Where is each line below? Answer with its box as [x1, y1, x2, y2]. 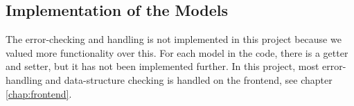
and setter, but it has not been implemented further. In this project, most [6, 59, 319, 73]
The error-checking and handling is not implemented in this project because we [6, 32, 342, 46]
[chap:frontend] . [6, 86, 72, 100]
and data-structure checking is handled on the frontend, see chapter [45, 72, 333, 87]
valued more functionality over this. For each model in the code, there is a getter [6, 45, 348, 60]
